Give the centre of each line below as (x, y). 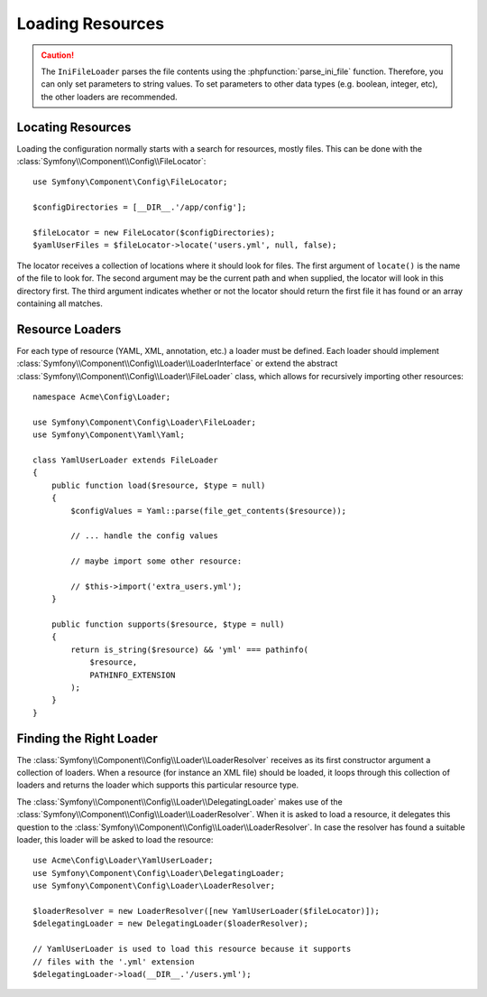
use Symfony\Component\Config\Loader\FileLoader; (145, 422)
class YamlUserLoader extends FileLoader (125, 460)
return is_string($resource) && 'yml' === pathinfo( (189, 649)
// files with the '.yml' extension (114, 961)
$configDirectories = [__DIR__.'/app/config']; (140, 207)
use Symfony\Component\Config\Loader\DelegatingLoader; (159, 873)
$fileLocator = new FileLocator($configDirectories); (154, 232)
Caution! (58, 55)
